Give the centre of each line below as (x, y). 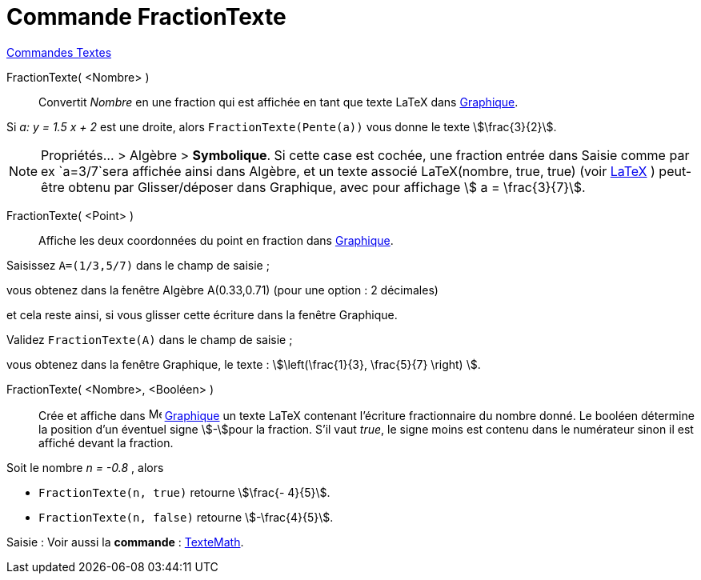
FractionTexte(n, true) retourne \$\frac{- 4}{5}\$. (184, 492)
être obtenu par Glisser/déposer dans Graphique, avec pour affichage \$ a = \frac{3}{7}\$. (313, 187)
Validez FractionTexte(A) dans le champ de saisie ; (150, 339)
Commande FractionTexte (146, 17)
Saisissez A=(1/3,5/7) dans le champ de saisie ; (138, 265)
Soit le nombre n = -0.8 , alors (85, 467)
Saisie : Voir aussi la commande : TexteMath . (125, 542)
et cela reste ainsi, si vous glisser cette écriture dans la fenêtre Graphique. (202, 314)
